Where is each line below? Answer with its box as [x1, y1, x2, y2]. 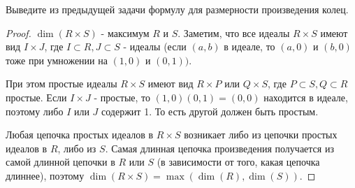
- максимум [101, 25, 150, 40]
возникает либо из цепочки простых [184, 127, 338, 142]
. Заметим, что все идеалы [177, 25, 290, 40]
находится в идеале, [263, 89, 348, 104]
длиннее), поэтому [6, 168, 85, 182]
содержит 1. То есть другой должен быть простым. [101, 103, 319, 118]
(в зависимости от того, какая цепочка [157, 154, 320, 169]
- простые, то [94, 89, 151, 104]
